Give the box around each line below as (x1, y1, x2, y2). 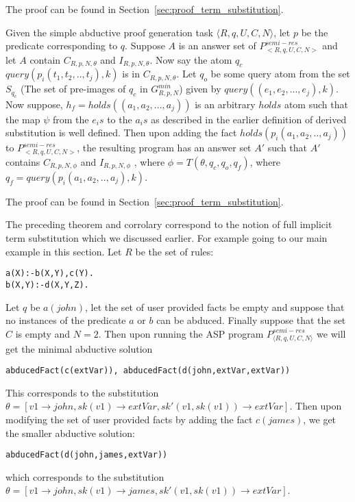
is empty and (15, 326, 71, 340)
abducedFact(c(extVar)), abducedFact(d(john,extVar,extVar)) (5, 366, 291, 376)
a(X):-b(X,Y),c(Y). (5, 268, 94, 279)
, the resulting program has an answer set (77, 140, 252, 155)
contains (5, 154, 40, 168)
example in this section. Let (5, 244, 122, 258)
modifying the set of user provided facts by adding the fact (5, 412, 253, 426)
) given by (179, 81, 221, 96)
